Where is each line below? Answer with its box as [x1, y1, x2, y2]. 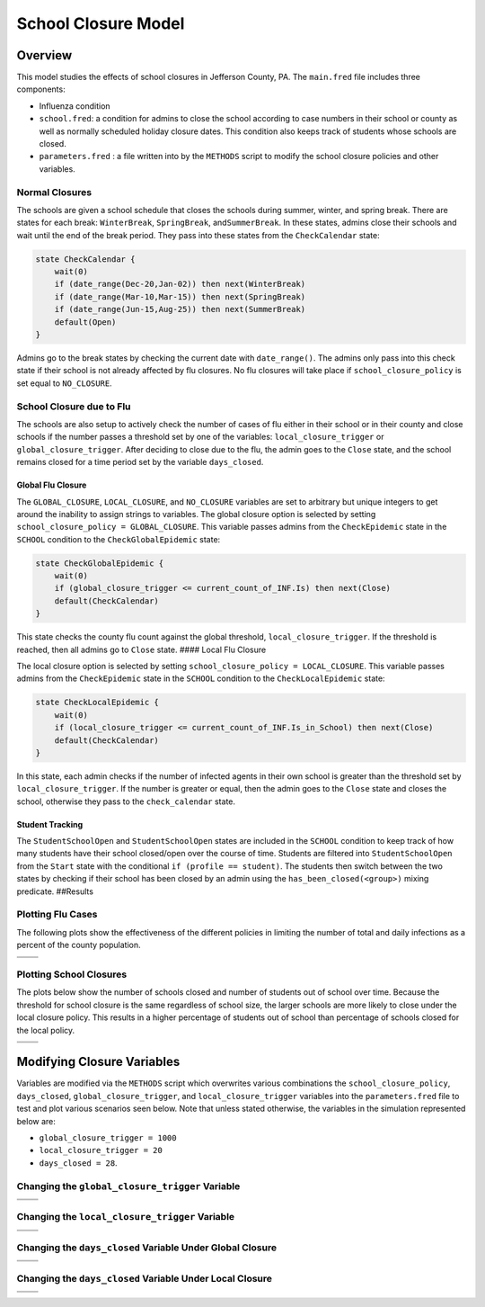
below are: [16, 1115, 56, 1126]
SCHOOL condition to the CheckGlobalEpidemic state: [16, 533, 221, 544]
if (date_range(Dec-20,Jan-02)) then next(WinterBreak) [54, 279, 306, 290]
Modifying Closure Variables [16, 1054, 181, 1070]
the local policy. [16, 1025, 75, 1035]
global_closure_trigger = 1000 [39, 1132, 177, 1142]
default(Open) [54, 317, 117, 327]
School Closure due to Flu [16, 400, 131, 413]
